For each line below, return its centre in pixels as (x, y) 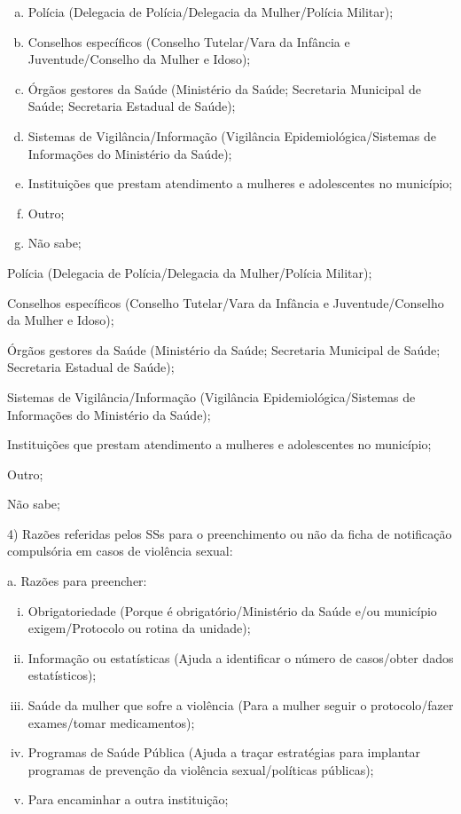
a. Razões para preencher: (77, 581)
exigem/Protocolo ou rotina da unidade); (139, 628)
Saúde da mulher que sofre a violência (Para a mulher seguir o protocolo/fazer (241, 705)
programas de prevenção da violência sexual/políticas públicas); (201, 769)
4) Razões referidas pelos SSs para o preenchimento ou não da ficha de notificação (230, 533)
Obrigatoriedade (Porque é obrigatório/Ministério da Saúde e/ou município (232, 610)
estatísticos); (62, 675)
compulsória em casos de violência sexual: (120, 551)
